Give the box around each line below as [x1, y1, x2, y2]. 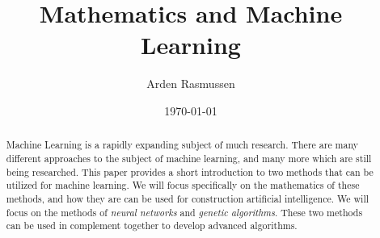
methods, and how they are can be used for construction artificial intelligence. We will [6, 191, 369, 205]
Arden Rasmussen [146, 75, 235, 92]
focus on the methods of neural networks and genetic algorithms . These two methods [6, 205, 363, 219]
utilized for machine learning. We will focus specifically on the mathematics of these [6, 178, 360, 192]
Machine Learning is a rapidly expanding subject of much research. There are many [6, 138, 359, 152]
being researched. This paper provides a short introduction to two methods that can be [6, 165, 374, 178]
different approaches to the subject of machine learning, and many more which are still [6, 151, 372, 165]
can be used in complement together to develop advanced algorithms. [6, 219, 298, 232]
